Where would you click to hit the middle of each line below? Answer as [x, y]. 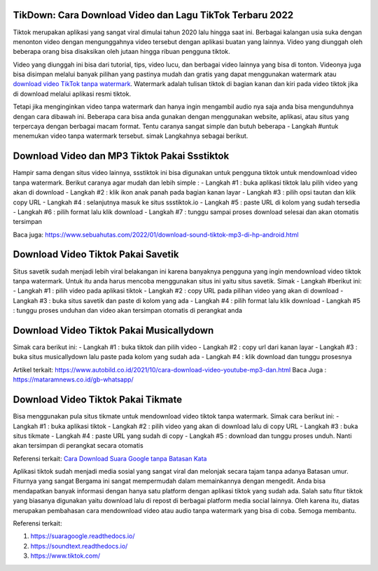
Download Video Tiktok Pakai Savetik [96, 254]
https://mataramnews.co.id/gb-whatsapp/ [73, 380]
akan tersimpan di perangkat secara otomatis [78, 446]
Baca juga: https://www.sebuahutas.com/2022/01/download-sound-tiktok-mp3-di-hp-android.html [156, 234]
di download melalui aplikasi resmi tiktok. [72, 94]
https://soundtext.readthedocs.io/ [79, 546]
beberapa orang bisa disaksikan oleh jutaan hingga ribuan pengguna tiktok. [121, 52]
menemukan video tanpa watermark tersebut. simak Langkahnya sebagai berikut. [131, 136]
